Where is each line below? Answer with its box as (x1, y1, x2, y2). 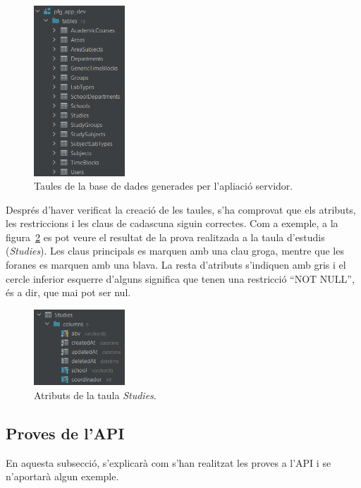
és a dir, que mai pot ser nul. (6, 285, 131, 300)
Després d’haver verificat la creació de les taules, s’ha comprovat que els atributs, (6, 202, 356, 216)
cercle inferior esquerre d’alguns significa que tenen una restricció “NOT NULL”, (6, 271, 355, 286)
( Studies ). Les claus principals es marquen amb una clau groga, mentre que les (6, 243, 344, 258)
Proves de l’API (6, 422, 125, 444)
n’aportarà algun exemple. (6, 469, 119, 484)
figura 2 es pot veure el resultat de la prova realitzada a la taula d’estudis (6, 229, 325, 244)
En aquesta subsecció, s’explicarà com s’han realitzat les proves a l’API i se (6, 455, 331, 470)
